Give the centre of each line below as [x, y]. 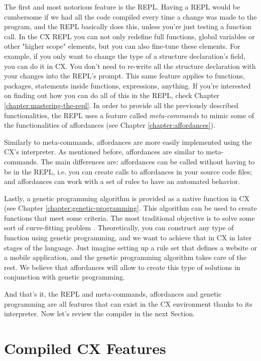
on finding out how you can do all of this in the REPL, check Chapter [112, 95]
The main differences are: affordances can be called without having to [148, 161]
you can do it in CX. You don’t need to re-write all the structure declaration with [130, 66]
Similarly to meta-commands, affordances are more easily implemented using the [128, 142]
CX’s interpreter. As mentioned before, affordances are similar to [104, 152]
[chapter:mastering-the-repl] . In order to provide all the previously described [121, 105]
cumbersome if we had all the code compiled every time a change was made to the [130, 16]
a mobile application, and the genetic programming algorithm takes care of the [125, 257]
